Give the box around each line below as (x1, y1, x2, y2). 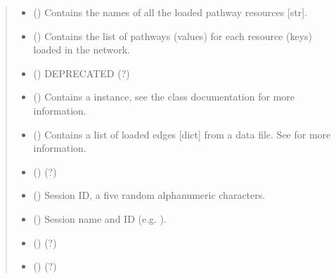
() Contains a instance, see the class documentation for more (33, 89, 295, 104)
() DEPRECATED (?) (33, 65, 130, 80)
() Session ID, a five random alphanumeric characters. (33, 188, 266, 202)
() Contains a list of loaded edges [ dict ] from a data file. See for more (33, 126, 331, 141)
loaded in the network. (33, 42, 130, 57)
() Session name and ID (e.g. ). (33, 211, 167, 226)
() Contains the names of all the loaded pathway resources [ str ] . (33, 5, 308, 19)
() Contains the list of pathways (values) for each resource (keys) (33, 28, 313, 43)
